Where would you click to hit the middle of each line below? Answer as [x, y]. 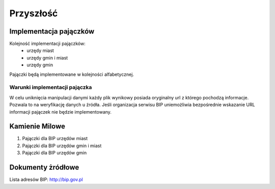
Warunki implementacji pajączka [51, 88]
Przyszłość [34, 13]
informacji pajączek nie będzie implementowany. [61, 112]
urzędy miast [40, 50]
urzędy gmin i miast [47, 58]
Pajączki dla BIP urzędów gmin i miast [62, 146]
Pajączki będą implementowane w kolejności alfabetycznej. [72, 74]
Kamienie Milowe [37, 127]
